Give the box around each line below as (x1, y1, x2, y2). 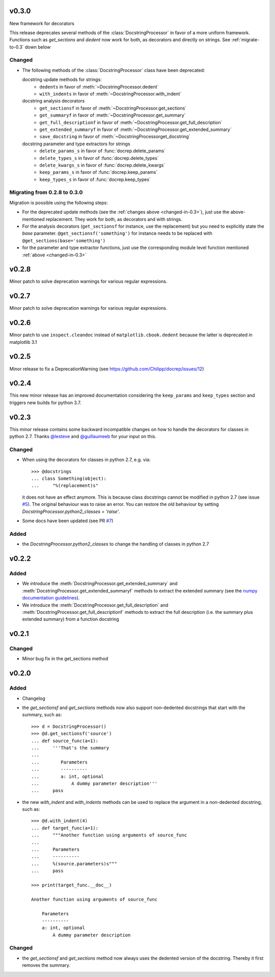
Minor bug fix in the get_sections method (22, 656, 108, 662)
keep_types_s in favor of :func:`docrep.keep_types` (39, 176, 151, 182)
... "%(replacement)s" (31, 483, 99, 488)
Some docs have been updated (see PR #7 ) (22, 518, 114, 524)
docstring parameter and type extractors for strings (22, 141, 130, 147)
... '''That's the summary (31, 745, 109, 751)
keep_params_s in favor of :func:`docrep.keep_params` (39, 169, 158, 175)
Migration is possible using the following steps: (9, 199, 108, 206)
